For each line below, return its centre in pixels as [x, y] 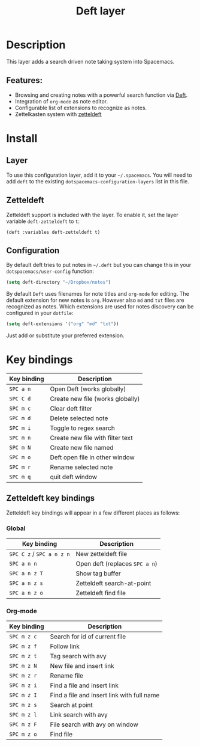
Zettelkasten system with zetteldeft [58, 114]
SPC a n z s [26, 583]
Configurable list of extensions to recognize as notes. [81, 108]
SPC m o [20, 457]
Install [22, 138]
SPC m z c [23, 637]
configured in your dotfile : [40, 313]
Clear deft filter [71, 409]
